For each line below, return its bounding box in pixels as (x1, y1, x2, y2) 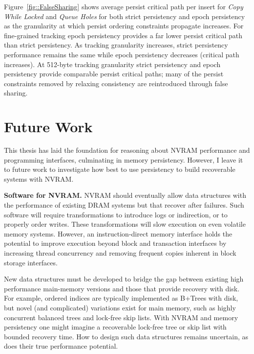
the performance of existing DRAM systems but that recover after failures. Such (4, 200, 244, 210)
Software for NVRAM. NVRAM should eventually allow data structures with (4, 190, 246, 200)
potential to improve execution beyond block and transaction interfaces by (4, 238, 227, 248)
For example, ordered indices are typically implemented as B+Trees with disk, (4, 293, 238, 303)
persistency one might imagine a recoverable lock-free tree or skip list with (4, 322, 227, 332)
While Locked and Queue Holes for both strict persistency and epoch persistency (4, 11, 245, 21)
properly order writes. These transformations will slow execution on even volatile (4, 219, 246, 229)
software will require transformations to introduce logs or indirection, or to (4, 209, 228, 219)
